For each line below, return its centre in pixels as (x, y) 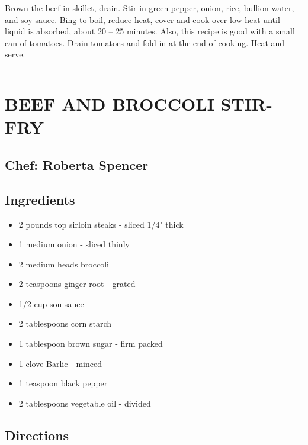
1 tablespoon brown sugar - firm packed (91, 344)
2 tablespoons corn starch (65, 323)
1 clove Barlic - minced (60, 363)
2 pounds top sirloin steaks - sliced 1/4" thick (101, 224)
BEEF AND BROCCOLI (110, 104)
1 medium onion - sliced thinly (74, 244)
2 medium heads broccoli (64, 264)
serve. (15, 54)
